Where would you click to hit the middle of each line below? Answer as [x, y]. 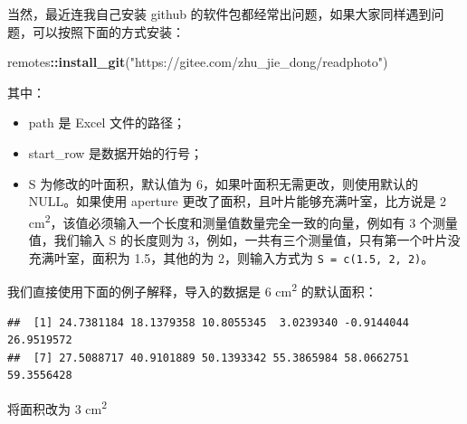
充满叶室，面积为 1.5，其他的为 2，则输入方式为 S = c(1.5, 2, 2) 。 [231, 257]
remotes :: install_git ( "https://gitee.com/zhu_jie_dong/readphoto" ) [198, 62]
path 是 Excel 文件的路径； [107, 122]
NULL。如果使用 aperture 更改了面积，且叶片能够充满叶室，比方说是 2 [238, 201]
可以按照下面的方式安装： [108, 31]
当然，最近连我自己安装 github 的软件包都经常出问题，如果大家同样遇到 [219, 14]
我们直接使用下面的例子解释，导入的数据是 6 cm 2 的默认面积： [192, 290]
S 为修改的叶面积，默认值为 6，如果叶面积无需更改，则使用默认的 [223, 183]
